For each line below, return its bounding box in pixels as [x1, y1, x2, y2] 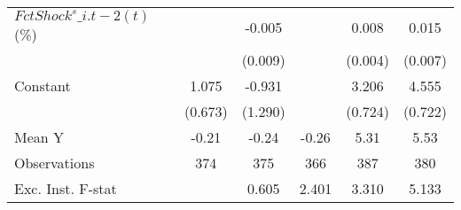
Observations [14, 152, 95, 173]
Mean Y [14, 127, 65, 147]
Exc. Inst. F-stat [14, 178, 117, 198]
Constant [14, 75, 71, 96]
